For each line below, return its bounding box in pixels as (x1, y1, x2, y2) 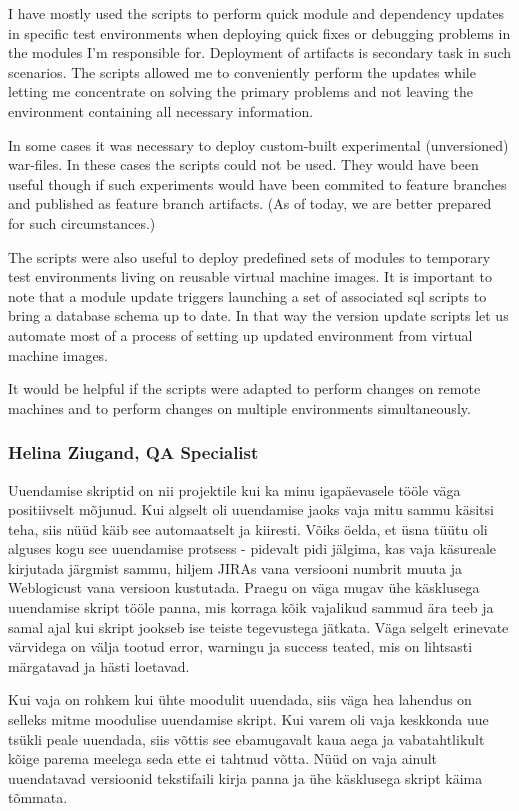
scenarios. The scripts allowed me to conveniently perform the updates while (8, 61, 476, 82)
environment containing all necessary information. (8, 100, 314, 121)
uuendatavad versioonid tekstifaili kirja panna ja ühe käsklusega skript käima (8, 767, 483, 788)
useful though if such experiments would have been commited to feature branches (8, 173, 507, 194)
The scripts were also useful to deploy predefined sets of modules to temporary (8, 246, 491, 267)
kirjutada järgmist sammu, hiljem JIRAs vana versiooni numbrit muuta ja (8, 557, 462, 578)
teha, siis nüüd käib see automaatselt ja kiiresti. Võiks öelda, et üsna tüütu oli (8, 518, 488, 539)
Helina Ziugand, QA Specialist (8, 440, 259, 465)
